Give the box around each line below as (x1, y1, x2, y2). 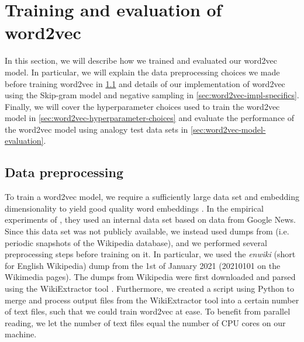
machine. (5, 328, 37, 340)
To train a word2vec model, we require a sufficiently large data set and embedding (5, 191, 299, 203)
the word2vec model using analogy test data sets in (5, 123, 188, 135)
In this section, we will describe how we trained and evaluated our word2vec (5, 54, 277, 67)
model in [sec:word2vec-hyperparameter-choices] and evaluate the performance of (5, 112, 295, 124)
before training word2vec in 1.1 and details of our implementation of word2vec (5, 77, 285, 89)
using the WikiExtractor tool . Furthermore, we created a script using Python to (5, 282, 295, 295)
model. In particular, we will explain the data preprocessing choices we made (5, 65, 280, 78)
